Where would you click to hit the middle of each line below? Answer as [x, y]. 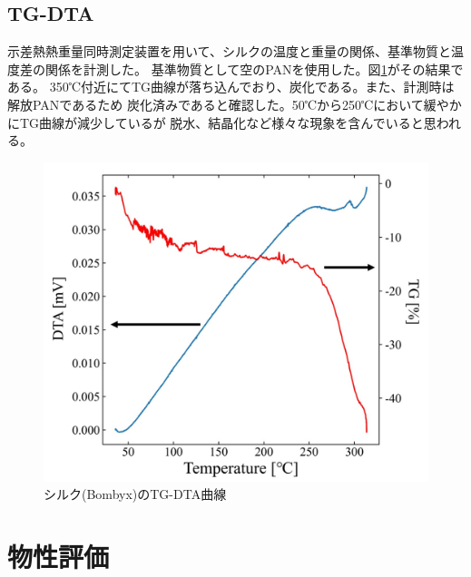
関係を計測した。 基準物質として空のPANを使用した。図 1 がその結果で [254, 68]
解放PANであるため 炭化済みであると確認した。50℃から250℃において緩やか [235, 104]
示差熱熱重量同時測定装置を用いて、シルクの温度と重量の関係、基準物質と [229, 51]
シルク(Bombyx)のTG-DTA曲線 [135, 494]
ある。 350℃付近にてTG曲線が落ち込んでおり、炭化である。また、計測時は [231, 87]
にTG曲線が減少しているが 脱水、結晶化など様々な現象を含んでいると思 [222, 122]
